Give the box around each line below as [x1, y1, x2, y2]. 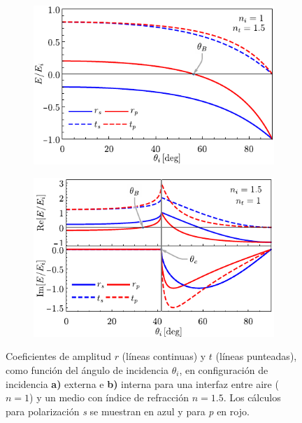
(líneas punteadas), [215, 349, 297, 363]
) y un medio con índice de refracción [29, 390, 189, 405]
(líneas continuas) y [122, 349, 206, 363]
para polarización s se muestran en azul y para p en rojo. [6, 403, 250, 418]
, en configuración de [179, 362, 268, 377]
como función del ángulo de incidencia [6, 362, 168, 377]
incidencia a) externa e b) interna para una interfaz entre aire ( [6, 376, 279, 391]
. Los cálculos [223, 390, 281, 405]
